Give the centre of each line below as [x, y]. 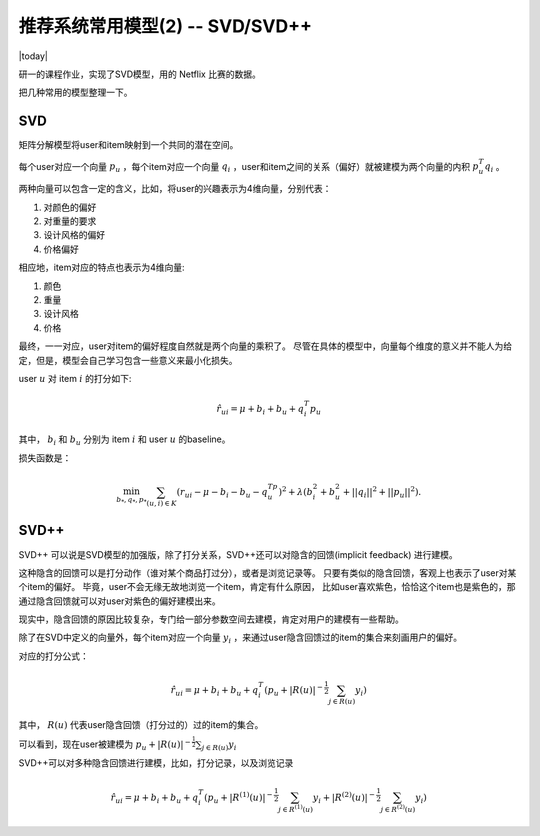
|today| [33, 56]
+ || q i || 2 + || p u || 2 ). [382, 492]
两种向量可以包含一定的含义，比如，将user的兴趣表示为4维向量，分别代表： [175, 189]
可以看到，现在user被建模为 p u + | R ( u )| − [105, 745]
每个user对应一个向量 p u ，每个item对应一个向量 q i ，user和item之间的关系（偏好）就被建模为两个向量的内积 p [248, 167]
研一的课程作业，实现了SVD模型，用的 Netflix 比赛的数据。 [140, 74]
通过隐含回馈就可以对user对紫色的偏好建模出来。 [120, 601]
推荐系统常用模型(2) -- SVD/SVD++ [165, 26]
